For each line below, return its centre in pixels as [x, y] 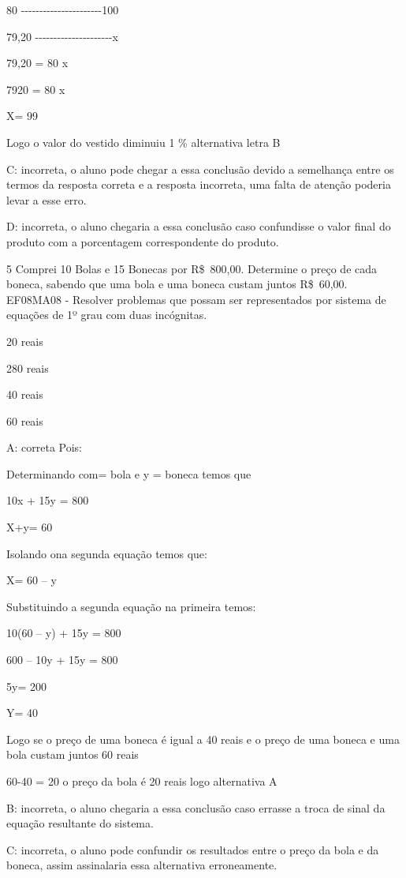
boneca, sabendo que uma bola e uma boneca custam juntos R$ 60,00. [177, 284]
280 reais [28, 368]
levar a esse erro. [47, 199]
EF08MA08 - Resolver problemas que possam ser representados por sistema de [196, 299]
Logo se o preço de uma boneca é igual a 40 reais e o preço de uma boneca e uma [203, 739]
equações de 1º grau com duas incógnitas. [107, 315]
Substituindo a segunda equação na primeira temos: [131, 606]
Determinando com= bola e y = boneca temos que [129, 473]
